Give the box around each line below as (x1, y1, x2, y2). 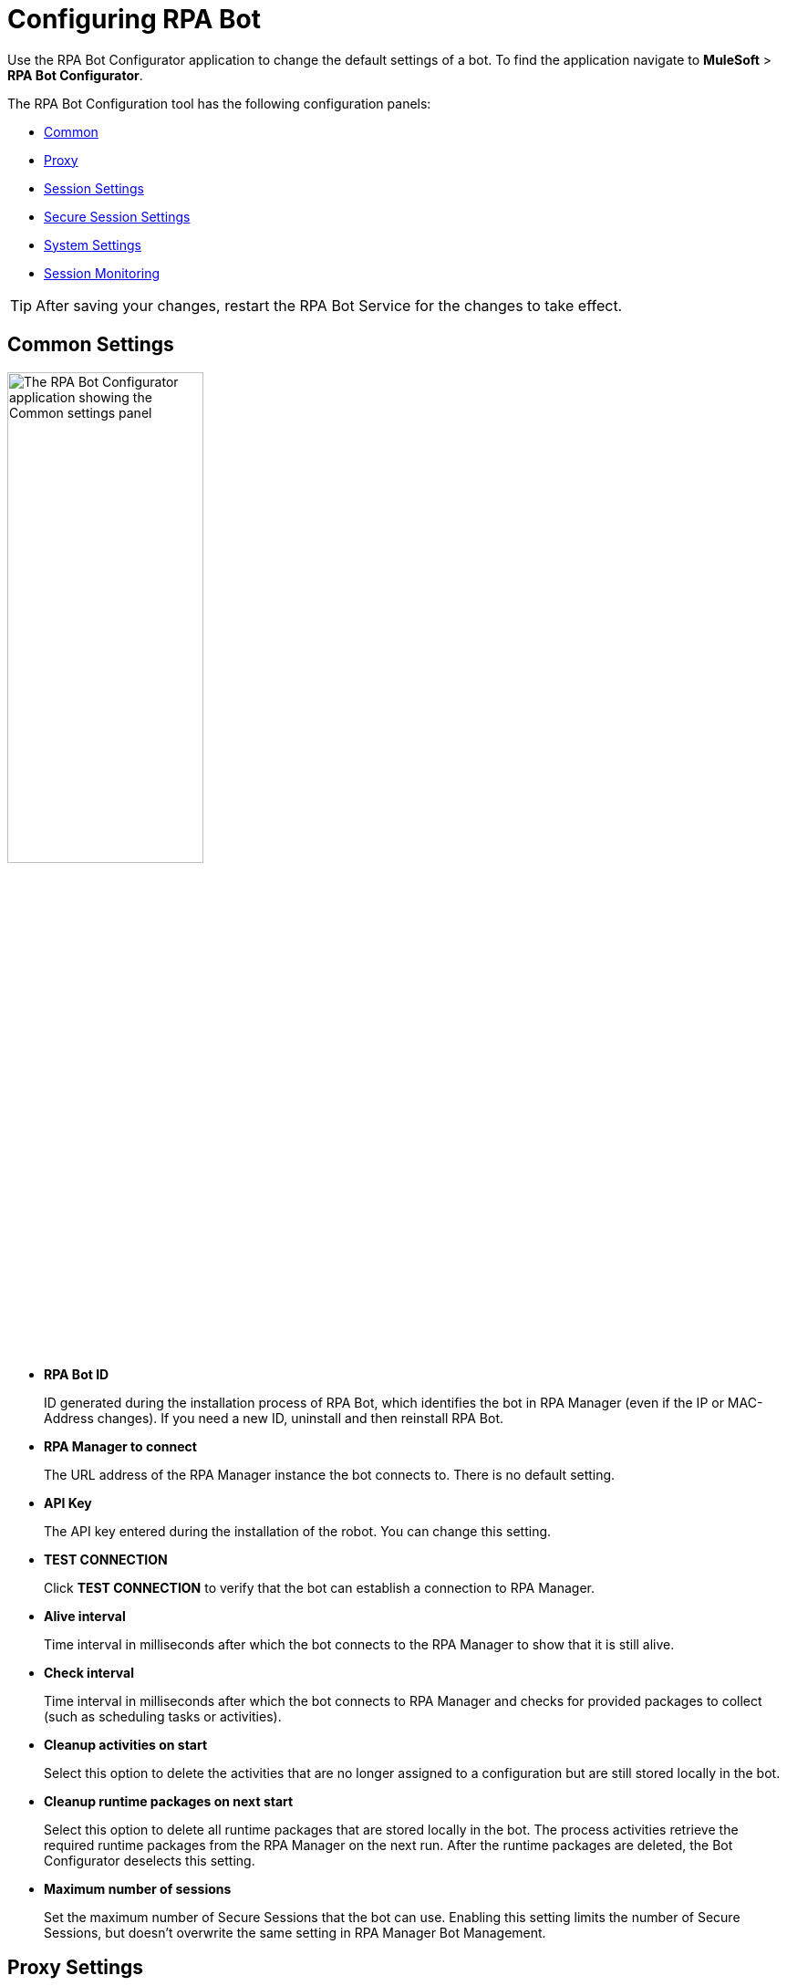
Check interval (44, 1664, 135, 1680)
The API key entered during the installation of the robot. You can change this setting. (44, 1523, 552, 1539)
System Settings (44, 236, 141, 253)
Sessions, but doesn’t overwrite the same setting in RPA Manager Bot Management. (44, 1924, 546, 1940)
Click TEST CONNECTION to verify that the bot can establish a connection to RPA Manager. (44, 1579, 595, 1596)
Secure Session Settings (44, 208, 191, 224)
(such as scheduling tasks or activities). (44, 1708, 282, 1724)
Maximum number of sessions (44, 1880, 232, 1897)
